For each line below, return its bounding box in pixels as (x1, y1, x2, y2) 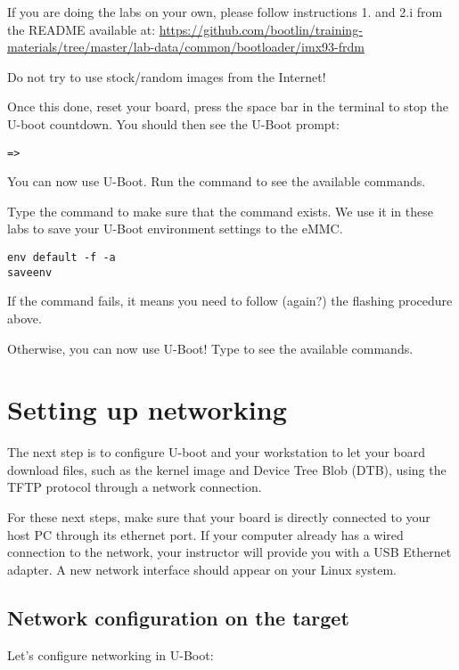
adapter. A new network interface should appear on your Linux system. (7, 560, 397, 578)
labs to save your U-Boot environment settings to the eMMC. (7, 219, 343, 238)
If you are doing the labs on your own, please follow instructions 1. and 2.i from (7, 3, 443, 20)
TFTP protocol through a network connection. (7, 478, 262, 496)
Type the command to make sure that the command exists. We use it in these (7, 201, 433, 220)
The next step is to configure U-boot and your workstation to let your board (7, 443, 426, 462)
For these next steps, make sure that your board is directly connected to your (7, 508, 430, 526)
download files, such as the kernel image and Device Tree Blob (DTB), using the (7, 460, 447, 478)
